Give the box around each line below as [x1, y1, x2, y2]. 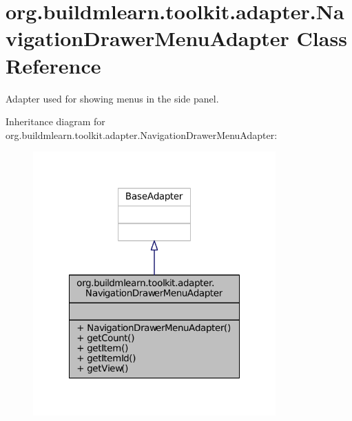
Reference [6, 51, 101, 79]
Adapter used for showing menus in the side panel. [6, 91, 219, 105]
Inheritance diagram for [6, 114, 105, 129]
